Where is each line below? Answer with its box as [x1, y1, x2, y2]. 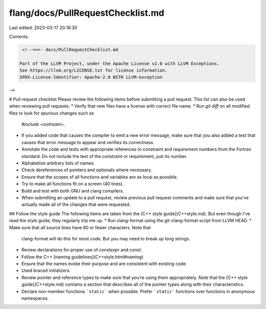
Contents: [9, 34, 29, 39]
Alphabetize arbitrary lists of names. [21, 160, 95, 166]
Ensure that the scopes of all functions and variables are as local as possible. [21, 174, 178, 180]
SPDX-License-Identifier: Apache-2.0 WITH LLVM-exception [19, 75, 163, 80]
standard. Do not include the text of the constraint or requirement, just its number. [21, 153, 188, 159]
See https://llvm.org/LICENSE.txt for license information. [19, 68, 168, 74]
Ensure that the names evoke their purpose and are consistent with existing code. [21, 261, 187, 267]
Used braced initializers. [21, 268, 71, 273]
